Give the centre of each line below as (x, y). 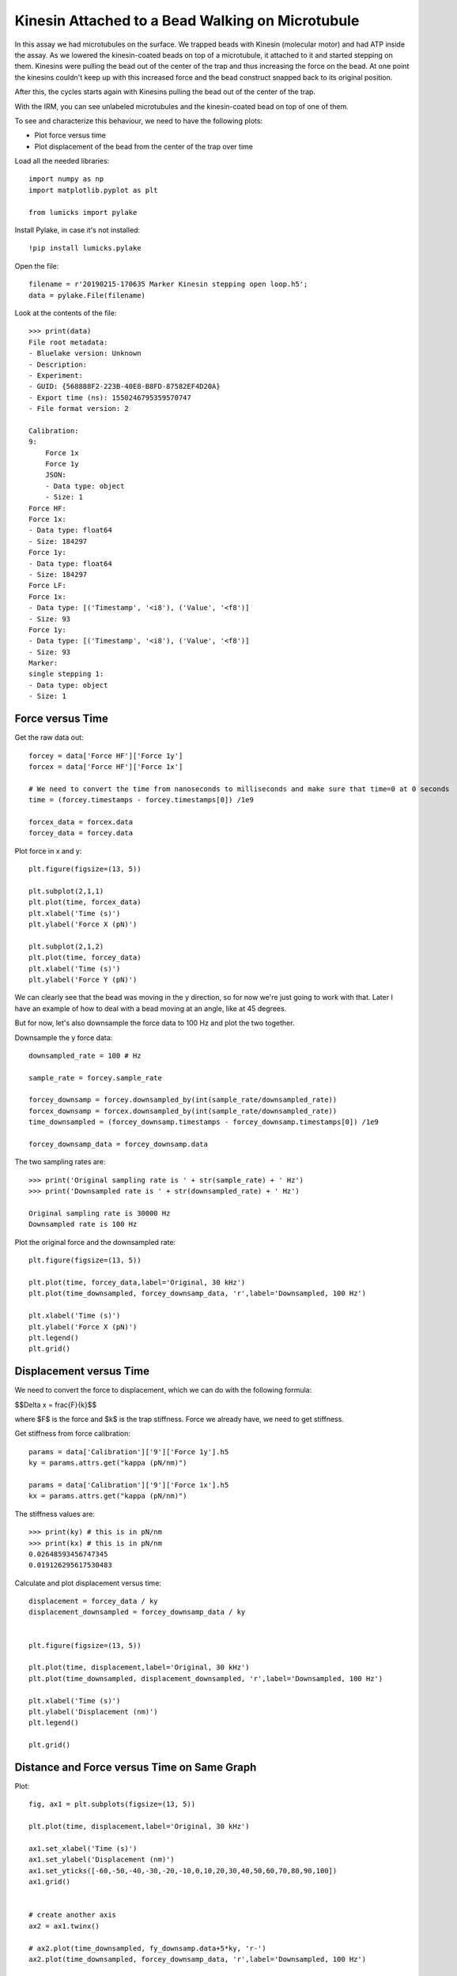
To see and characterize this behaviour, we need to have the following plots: (139, 121)
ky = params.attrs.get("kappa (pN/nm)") (108, 1463)
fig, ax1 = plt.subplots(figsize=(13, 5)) (112, 1804)
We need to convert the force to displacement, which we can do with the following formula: (163, 1390)
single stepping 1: (66, 674)
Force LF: (47, 586)
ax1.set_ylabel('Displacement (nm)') (102, 1860)
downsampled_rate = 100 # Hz (85, 1056)
